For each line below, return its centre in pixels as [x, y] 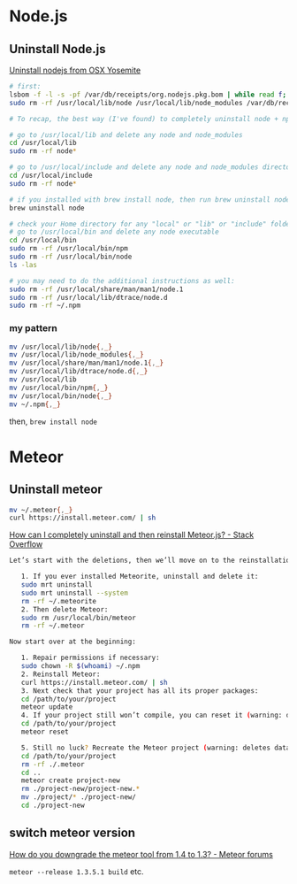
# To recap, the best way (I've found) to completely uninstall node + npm [152, 119]
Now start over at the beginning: [73, 642]
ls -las [23, 265]
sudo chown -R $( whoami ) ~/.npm [80, 666]
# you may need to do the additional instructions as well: [122, 281]
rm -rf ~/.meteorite [59, 601]
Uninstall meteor [56, 490]
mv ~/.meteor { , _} [41, 510]
